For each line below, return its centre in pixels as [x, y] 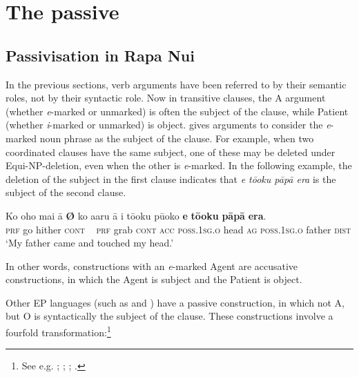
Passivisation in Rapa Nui [100, 55]
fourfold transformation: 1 [58, 331]
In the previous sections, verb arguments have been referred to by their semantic [176, 84]
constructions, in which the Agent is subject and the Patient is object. [154, 279]
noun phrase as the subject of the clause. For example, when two [177, 138]
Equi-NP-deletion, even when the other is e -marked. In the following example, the [179, 165]
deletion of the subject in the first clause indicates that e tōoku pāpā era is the [171, 178]
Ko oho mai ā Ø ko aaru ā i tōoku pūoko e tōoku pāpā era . [136, 215]
